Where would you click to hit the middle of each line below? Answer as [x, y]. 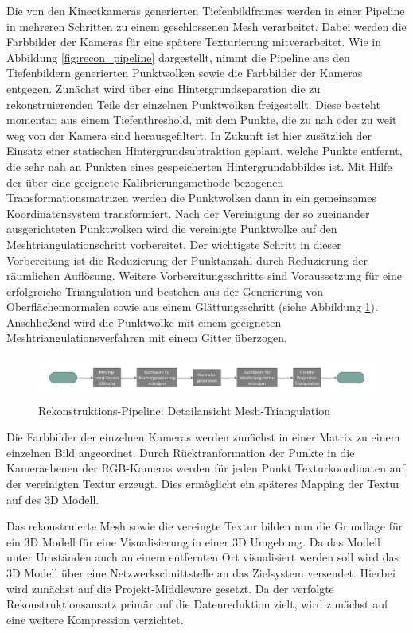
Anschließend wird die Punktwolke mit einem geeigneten [144, 322]
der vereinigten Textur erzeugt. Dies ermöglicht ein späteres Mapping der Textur [203, 484]
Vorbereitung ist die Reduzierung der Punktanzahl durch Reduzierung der [187, 260]
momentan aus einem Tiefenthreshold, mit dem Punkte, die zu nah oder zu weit [202, 120]
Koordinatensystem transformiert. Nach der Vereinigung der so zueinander [188, 213]
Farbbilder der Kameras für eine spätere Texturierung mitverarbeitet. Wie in [194, 42]
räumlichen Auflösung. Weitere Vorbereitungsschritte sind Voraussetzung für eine [204, 276]
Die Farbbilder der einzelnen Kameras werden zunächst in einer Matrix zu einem [203, 437]
